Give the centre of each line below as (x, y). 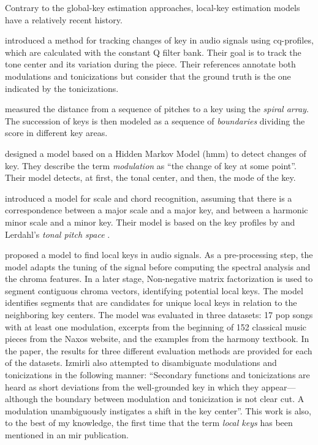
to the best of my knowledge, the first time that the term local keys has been (149, 423)
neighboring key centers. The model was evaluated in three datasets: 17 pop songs (159, 315)
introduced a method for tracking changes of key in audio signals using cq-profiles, (159, 40)
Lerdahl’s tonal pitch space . (58, 234)
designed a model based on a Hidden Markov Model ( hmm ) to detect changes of (156, 153)
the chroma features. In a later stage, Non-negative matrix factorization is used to (159, 279)
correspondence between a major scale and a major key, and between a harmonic (157, 210)
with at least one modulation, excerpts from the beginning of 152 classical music (156, 326)
